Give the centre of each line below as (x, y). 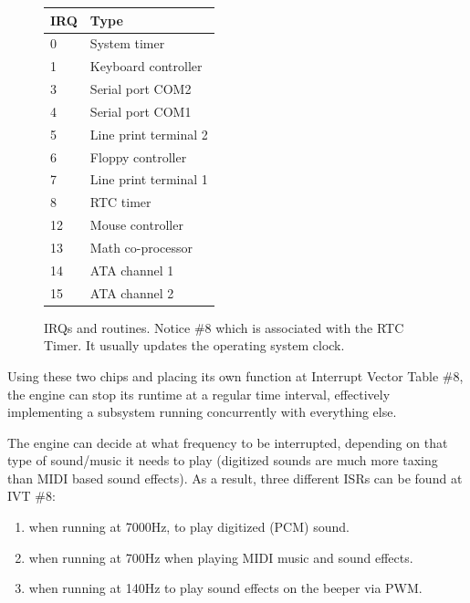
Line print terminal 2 (149, 134)
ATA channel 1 (132, 270)
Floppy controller (138, 156)
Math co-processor (141, 247)
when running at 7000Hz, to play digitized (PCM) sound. (189, 527)
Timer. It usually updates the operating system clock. (194, 345)
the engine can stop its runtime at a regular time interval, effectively (199, 394)
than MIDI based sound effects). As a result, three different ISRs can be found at (235, 478)
